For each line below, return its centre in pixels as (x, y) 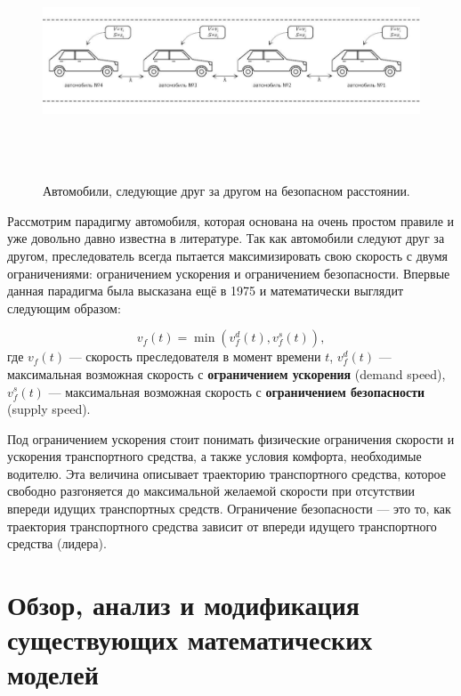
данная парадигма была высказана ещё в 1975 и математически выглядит (206, 291)
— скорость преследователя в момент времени (195, 356)
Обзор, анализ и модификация (183, 605)
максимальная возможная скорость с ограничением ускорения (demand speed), (226, 373)
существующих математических (190, 639)
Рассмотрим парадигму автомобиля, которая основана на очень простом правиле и (231, 220)
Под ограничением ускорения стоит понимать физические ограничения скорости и (231, 438)
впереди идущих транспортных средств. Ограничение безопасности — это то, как (229, 509)
